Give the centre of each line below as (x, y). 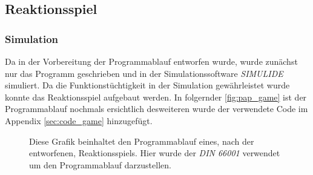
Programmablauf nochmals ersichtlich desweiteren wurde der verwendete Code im (156, 109)
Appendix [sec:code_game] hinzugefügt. (79, 120)
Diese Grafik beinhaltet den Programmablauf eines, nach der (142, 141)
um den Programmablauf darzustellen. (100, 164)
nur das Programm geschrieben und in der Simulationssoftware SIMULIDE (144, 73)
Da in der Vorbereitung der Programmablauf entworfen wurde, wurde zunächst (151, 61)
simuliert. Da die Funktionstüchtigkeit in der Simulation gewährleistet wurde (147, 85)
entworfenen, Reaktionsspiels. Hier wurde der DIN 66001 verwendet (155, 153)
